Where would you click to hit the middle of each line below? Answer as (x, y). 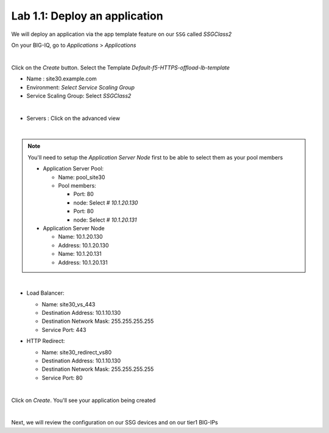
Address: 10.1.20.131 (83, 262)
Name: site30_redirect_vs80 (77, 352)
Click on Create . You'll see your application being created (83, 400)
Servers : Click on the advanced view (73, 118)
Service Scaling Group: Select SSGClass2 (79, 96)
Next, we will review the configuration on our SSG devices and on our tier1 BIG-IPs (115, 423)
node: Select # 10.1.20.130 (106, 202)
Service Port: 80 (62, 378)
